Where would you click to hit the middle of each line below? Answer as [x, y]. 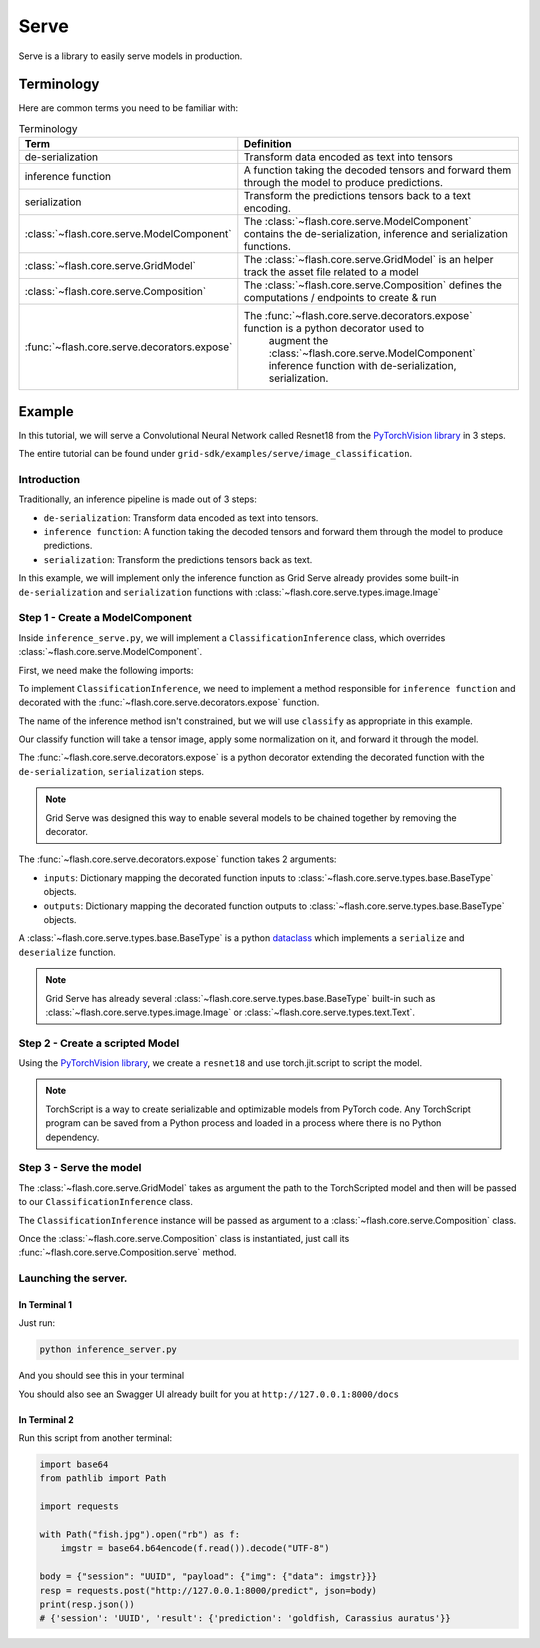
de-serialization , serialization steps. [111, 771]
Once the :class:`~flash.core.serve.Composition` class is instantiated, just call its [184, 1238]
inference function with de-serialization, [362, 366]
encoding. [267, 208]
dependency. [72, 1137]
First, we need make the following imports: [106, 670]
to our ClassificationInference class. [106, 1202]
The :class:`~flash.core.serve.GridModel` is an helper [368, 260]
